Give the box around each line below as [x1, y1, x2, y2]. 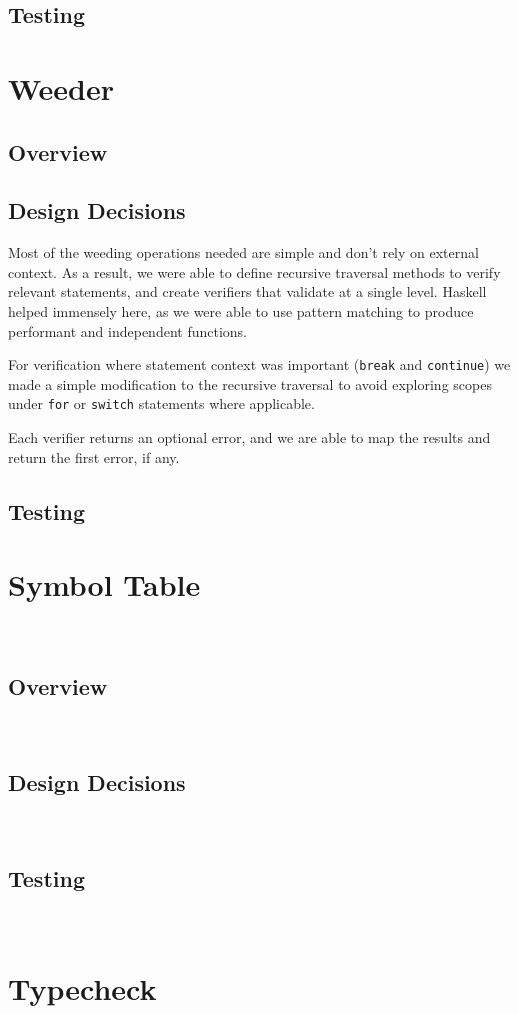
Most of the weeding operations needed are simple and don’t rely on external [8, 242, 479, 263]
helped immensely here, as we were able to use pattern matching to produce [8, 300, 474, 321]
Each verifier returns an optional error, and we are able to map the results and [8, 427, 491, 448]
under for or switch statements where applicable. [8, 393, 315, 414]
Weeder [8, 67, 115, 108]
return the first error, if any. [8, 446, 180, 467]
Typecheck [8, 968, 157, 1009]
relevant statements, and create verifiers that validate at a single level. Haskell [8, 281, 487, 302]
